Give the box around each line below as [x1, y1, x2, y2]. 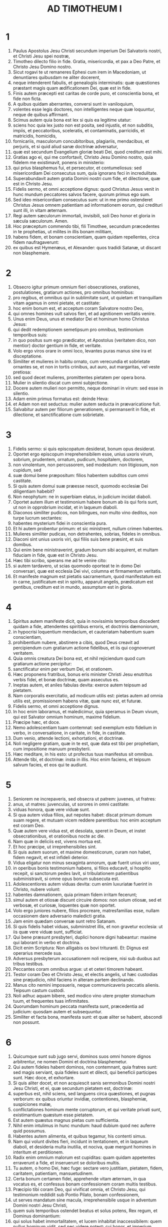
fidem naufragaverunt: [12, 239, 59, 245]
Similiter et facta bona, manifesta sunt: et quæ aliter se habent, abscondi [12, 1014, 162, 1020]
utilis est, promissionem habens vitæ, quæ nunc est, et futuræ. [12, 698, 142, 704]
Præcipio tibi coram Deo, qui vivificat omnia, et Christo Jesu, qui [12, 1186, 145, 1192]
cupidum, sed [12, 467, 41, 473]
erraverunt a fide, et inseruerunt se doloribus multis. [12, 1159, 120, 1165]
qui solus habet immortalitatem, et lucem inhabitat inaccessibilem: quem [12, 1218, 162, 1224]
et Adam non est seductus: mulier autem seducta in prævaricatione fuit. [12, 401, 161, 407]
